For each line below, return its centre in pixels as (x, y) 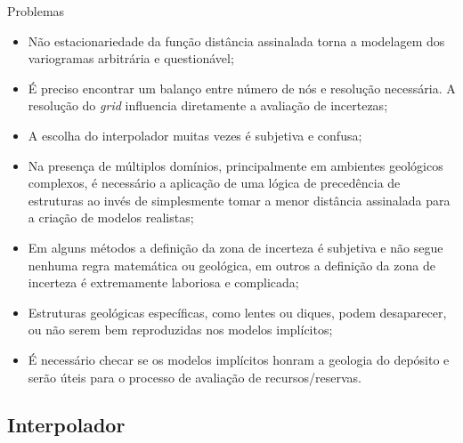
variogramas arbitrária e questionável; (131, 58)
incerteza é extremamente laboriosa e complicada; (163, 282)
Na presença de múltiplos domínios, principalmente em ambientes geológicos (236, 165)
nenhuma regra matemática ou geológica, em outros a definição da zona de (231, 265)
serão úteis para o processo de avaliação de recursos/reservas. (195, 377)
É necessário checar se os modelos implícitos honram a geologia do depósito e (239, 359)
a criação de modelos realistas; (111, 217)
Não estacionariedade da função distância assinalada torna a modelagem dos (236, 40)
